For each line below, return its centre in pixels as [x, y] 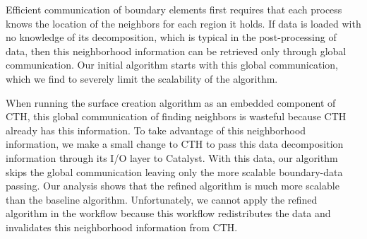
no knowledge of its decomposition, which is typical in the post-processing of [171, 37]
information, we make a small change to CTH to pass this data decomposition [175, 144]
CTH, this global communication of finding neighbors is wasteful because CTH [176, 116]
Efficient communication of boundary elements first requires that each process [174, 9]
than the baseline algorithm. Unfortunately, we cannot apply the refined [162, 199]
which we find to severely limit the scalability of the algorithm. [142, 78]
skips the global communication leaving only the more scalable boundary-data [174, 171]
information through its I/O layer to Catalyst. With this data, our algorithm [172, 157]
